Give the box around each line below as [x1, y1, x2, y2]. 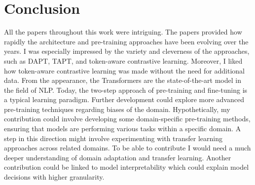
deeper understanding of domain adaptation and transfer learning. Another [4, 152, 231, 162]
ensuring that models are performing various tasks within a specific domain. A [4, 123, 241, 134]
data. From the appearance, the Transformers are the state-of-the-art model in [4, 75, 241, 85]
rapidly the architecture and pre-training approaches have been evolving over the [4, 36, 249, 46]
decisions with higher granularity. [4, 172, 105, 182]
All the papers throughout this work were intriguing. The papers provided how [4, 27, 242, 37]
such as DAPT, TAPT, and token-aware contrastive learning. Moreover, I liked [4, 55, 243, 66]
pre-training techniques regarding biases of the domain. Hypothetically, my [4, 104, 230, 114]
